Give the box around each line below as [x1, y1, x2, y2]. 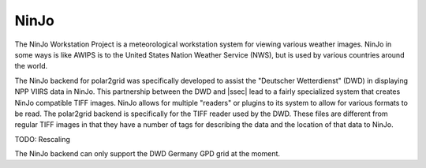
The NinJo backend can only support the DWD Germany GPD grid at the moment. [14, 149, 280, 159]
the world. [14, 62, 48, 71]
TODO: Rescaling [14, 134, 71, 144]
